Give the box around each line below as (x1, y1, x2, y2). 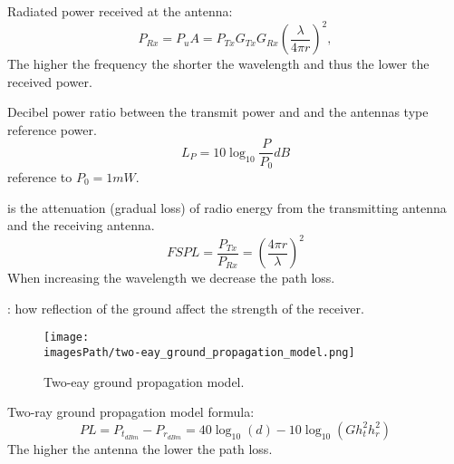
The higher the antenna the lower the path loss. (7, 439, 273, 458)
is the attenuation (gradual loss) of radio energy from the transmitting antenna (7, 198, 447, 217)
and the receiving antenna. (7, 216, 155, 235)
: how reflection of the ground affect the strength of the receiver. (7, 298, 364, 317)
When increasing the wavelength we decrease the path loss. (7, 268, 335, 287)
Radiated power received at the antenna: (7, 2, 233, 20)
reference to (7, 167, 72, 186)
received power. (7, 72, 92, 91)
